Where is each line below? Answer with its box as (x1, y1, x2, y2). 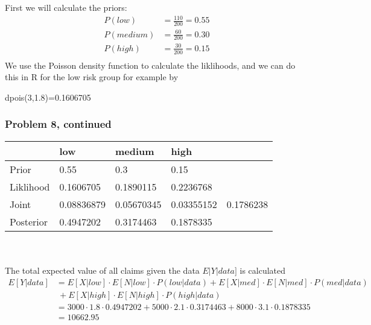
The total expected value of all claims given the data (5, 263, 200, 276)
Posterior (10, 214, 48, 229)
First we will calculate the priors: (5, 1, 127, 13)
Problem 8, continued (5, 116, 112, 131)
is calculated (239, 263, 286, 276)
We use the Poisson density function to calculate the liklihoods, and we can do (5, 58, 296, 71)
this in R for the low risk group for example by (5, 71, 179, 83)
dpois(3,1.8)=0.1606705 (5, 90, 91, 103)
